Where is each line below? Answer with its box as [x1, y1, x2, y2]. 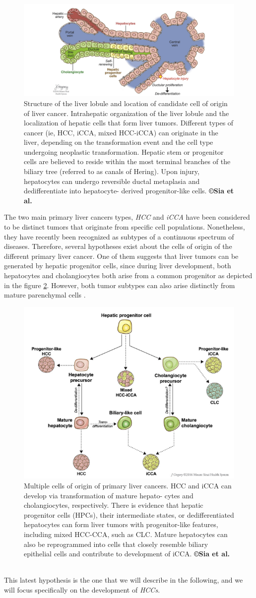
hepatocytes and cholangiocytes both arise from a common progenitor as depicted [4, 270, 253, 281]
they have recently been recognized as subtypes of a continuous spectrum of [4, 231, 234, 241]
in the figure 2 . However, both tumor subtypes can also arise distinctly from [4, 280, 235, 290]
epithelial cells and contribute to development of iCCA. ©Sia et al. [24, 548, 230, 559]
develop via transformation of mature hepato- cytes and [24, 490, 193, 500]
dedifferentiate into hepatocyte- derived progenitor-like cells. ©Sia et [24, 185, 234, 196]
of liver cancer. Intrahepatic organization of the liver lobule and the [24, 108, 229, 118]
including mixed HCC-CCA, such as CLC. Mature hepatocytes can [24, 529, 228, 539]
